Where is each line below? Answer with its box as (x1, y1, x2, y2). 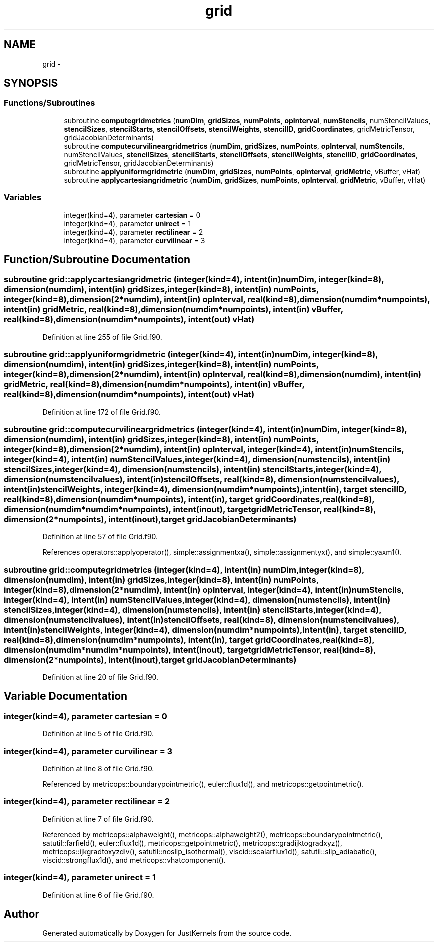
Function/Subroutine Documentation (4, 253, 191, 266)
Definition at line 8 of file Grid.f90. (42, 764, 154, 773)
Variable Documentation (4, 690, 128, 703)
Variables (4, 192, 42, 203)
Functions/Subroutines (4, 98, 95, 108)
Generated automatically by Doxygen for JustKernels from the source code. (42, 929, 292, 938)
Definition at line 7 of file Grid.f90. (42, 814, 154, 823)
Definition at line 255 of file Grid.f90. (42, 332, 162, 341)
